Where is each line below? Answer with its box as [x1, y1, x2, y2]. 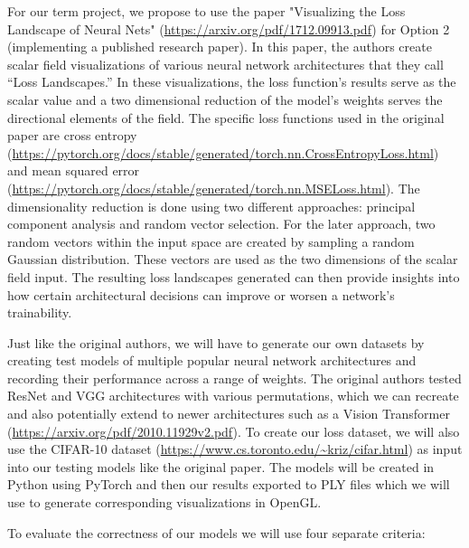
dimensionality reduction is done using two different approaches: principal [7, 196, 416, 215]
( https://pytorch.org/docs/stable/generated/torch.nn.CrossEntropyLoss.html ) [7, 143, 439, 162]
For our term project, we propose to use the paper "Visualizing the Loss [7, 2, 406, 20]
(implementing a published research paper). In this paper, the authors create [7, 37, 432, 56]
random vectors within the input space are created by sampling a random [7, 231, 415, 250]
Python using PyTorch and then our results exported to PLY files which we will [7, 475, 450, 494]
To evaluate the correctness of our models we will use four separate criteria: [7, 523, 426, 542]
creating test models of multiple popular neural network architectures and [7, 351, 417, 370]
